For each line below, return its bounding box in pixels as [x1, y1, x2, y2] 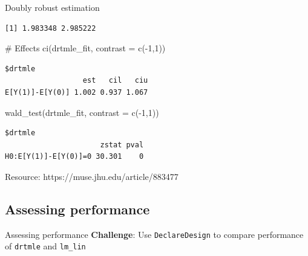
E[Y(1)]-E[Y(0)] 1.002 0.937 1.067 [5, 88, 148, 97]
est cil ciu [82, 76, 148, 85]
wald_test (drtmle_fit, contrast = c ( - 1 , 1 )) [5, 106, 159, 118]
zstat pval [100, 140, 144, 149]
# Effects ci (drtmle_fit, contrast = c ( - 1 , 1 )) [5, 42, 166, 54]
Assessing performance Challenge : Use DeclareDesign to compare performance [5, 228, 304, 240]
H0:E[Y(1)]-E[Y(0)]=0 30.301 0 [5, 152, 144, 161]
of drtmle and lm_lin [5, 240, 86, 252]
